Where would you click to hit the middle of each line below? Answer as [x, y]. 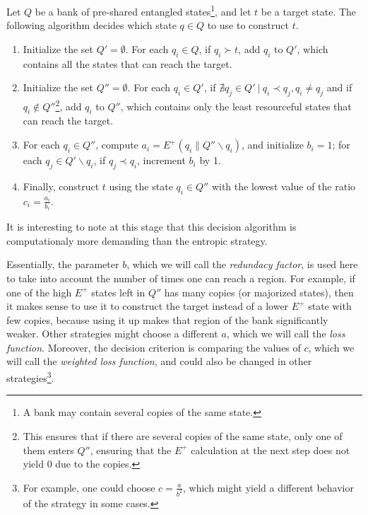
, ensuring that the [131, 450]
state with [330, 306]
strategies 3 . [30, 377]
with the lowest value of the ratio [284, 186]
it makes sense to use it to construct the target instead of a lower [148, 306]
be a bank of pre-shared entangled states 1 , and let [143, 10]
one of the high [39, 292]
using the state [141, 186]
